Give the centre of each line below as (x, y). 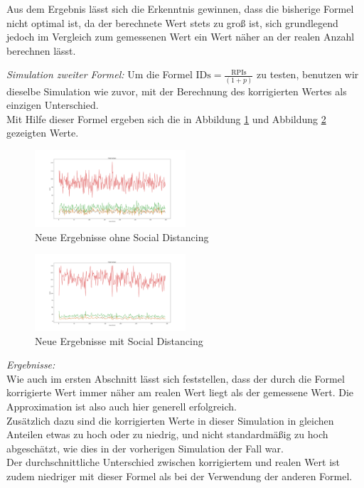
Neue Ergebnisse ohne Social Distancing (122, 237)
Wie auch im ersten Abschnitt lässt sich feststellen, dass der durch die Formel (176, 378)
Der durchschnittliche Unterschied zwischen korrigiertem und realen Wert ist (173, 462)
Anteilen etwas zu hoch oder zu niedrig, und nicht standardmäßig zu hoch (167, 434)
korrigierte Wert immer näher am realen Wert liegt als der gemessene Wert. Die (180, 392)
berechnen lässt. (41, 50)
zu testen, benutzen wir (308, 74)
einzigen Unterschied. (53, 105)
